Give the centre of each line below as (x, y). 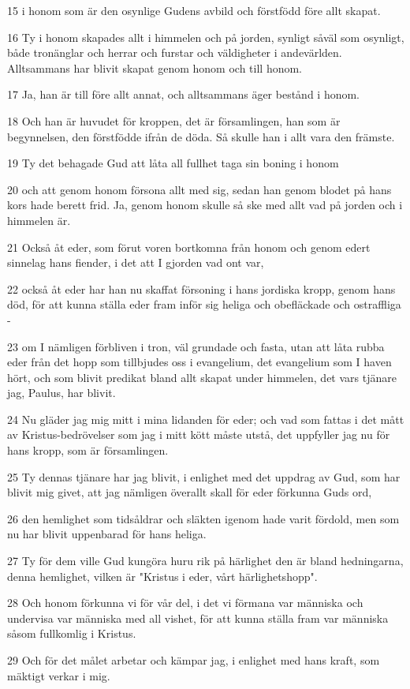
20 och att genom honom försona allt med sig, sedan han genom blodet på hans (199, 189)
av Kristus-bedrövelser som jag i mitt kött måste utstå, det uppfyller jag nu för (199, 434)
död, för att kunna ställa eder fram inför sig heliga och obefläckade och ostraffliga (204, 304)
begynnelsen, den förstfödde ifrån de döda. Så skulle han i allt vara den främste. (201, 136)
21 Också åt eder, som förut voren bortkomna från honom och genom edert (189, 247)
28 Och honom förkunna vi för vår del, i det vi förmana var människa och (185, 603)
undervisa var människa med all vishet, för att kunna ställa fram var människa (198, 618)
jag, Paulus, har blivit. (61, 393)
